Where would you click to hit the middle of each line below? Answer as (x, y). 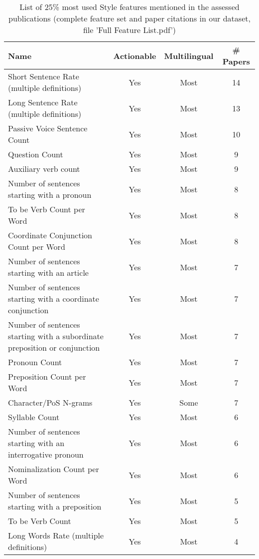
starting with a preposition (55, 506)
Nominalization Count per (54, 469)
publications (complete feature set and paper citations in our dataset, (129, 18)
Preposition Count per (47, 376)
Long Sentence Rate (43, 102)
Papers (236, 61)
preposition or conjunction (54, 347)
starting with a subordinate (56, 336)
